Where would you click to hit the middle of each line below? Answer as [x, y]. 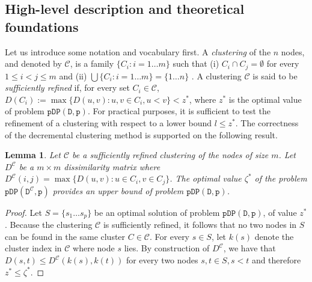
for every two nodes [162, 260]
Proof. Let [23, 212]
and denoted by [33, 63]
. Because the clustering [49, 225]
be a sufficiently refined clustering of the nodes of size [170, 155]
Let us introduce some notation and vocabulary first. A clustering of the [138, 51]
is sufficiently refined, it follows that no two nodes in [200, 225]
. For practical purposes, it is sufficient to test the [179, 111]
